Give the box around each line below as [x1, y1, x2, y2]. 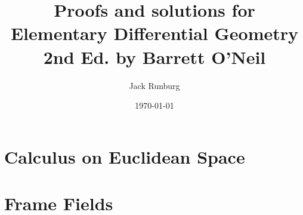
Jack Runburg [129, 79, 180, 91]
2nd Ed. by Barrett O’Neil [43, 44, 266, 69]
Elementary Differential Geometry [10, 21, 299, 45]
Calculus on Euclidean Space [4, 144, 245, 168]
